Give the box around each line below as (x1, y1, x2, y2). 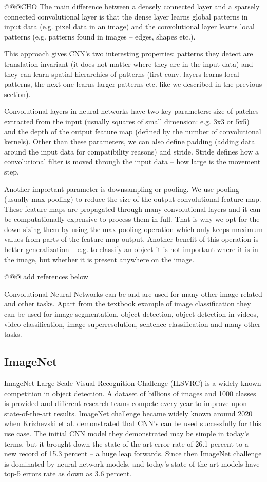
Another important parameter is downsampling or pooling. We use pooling (4, 183, 239, 194)
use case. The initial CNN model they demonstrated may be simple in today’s (4, 428, 250, 438)
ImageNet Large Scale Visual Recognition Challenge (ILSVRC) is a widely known (4, 378, 261, 389)
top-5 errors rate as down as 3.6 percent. (4, 468, 132, 479)
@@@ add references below (4, 271, 88, 282)
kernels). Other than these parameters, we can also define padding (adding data (4, 136, 255, 147)
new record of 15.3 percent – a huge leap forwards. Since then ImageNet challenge (4, 448, 262, 459)
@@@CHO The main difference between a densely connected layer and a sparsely (4, 1, 260, 11)
